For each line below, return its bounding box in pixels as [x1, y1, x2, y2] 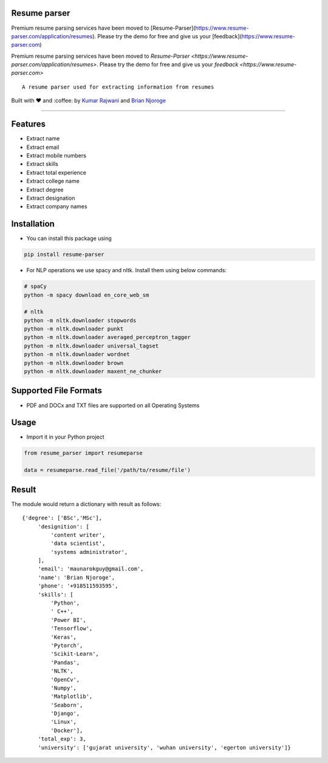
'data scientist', [50, 540, 106, 547]
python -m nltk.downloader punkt [24, 326, 124, 332]
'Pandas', [50, 659, 80, 666]
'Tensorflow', [50, 625, 93, 632]
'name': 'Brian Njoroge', [38, 574, 115, 581]
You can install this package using [26, 234, 112, 242]
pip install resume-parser [24, 251, 104, 258]
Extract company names [26, 203, 87, 210]
